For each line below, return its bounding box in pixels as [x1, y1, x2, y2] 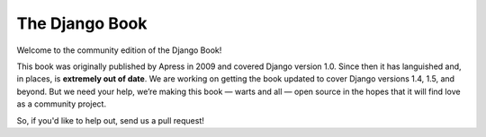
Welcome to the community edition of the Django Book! [16, 45, 222, 56]
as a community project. [16, 98, 107, 109]
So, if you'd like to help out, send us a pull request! [16, 115, 204, 125]
